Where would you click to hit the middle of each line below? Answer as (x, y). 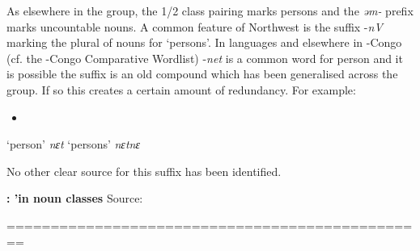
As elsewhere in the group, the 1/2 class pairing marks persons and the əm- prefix (210, 10)
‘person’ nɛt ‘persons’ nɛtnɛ (73, 144)
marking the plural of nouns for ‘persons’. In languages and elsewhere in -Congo (204, 42)
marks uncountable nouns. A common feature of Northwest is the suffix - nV (195, 26)
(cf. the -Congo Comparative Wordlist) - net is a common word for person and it (205, 58)
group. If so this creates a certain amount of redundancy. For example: (181, 89)
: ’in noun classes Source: (75, 198)
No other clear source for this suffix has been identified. (144, 171)
